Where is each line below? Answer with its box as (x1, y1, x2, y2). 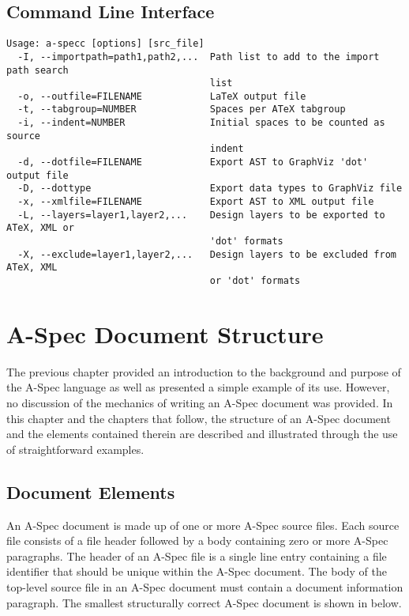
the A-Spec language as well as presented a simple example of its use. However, (6, 379, 390, 395)
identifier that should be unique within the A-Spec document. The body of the (6, 563, 388, 580)
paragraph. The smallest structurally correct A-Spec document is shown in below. (6, 594, 402, 610)
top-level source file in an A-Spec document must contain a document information (6, 578, 403, 595)
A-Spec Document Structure (6, 317, 324, 350)
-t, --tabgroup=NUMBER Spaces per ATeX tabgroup (17, 104, 346, 115)
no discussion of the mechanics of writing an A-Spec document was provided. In (6, 394, 393, 410)
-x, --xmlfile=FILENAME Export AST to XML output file (17, 196, 374, 208)
